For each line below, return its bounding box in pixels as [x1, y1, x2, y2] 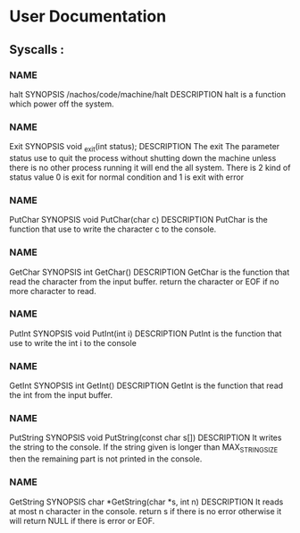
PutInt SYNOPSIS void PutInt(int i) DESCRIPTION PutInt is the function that [9, 328, 282, 339]
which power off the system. [9, 98, 114, 109]
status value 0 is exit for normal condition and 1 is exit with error [9, 172, 244, 182]
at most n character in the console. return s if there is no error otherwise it [9, 505, 282, 516]
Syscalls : [9, 42, 65, 57]
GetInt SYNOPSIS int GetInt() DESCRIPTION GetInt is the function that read [9, 380, 284, 391]
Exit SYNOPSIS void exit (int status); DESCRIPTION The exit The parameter [9, 141, 280, 154]
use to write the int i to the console [9, 337, 137, 348]
